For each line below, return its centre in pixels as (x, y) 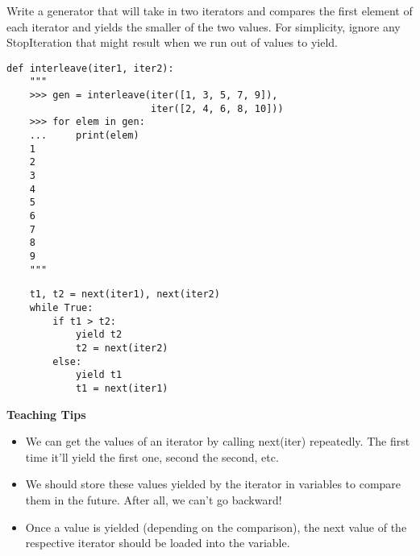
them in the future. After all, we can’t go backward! (154, 499)
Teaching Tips (46, 414)
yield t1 (99, 375)
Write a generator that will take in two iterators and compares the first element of (210, 10)
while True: (61, 307)
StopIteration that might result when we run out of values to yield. (172, 42)
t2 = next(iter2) (122, 348)
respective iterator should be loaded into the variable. (158, 543)
